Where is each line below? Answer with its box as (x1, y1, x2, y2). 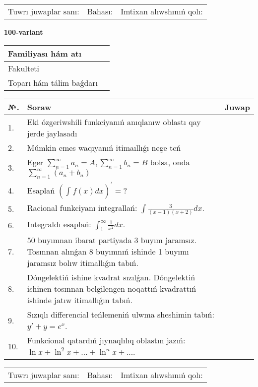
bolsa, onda (150, 156, 190, 168)
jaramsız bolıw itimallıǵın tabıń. (27, 257, 138, 269)
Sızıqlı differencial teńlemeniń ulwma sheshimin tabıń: (27, 309, 214, 321)
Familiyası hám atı (8, 47, 82, 59)
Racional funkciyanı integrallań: (27, 201, 137, 213)
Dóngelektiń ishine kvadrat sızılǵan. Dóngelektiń (27, 271, 195, 283)
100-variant (4, 27, 43, 37)
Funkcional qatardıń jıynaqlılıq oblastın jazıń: (27, 334, 186, 346)
